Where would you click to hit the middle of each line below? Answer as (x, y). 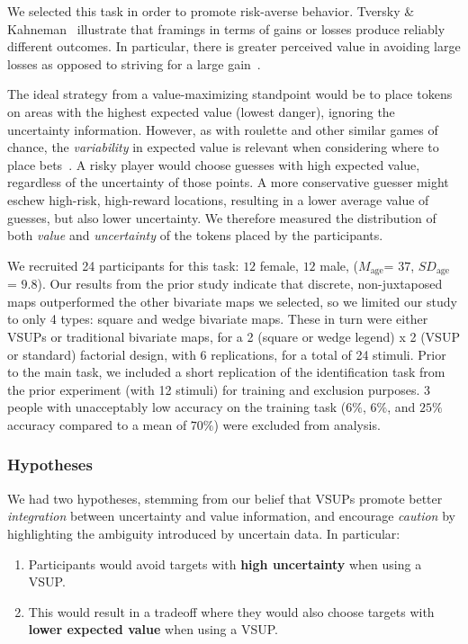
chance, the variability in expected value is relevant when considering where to (223, 147)
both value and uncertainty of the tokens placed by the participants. (195, 235)
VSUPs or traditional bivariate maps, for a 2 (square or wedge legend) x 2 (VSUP (234, 336)
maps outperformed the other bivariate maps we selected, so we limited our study (232, 301)
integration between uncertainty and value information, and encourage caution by (231, 516)
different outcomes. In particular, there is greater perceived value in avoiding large (234, 46)
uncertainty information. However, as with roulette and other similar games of (223, 129)
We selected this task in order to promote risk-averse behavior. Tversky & (211, 11)
